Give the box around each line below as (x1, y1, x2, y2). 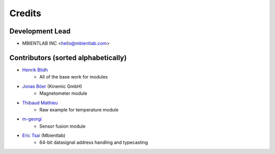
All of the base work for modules (39, 74, 108, 80)
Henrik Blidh (22, 66, 48, 73)
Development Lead (9, 27, 71, 35)
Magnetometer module (39, 90, 88, 96)
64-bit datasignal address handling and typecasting (39, 139, 148, 145)
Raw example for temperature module (39, 106, 119, 112)
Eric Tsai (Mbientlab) (22, 132, 66, 139)
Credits (9, 8, 42, 19)
